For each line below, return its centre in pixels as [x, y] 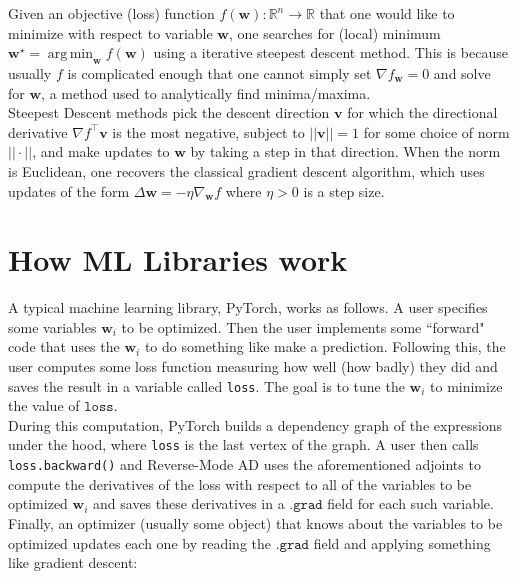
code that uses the [64, 346]
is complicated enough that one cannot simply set [219, 72]
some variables [52, 326]
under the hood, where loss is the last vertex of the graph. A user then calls [243, 444]
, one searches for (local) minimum [335, 32]
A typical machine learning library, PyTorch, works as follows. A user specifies [248, 307]
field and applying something [402, 542]
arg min [70, 54]
